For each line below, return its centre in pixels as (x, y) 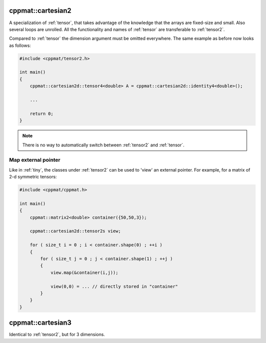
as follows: (20, 45)
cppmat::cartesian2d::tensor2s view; (75, 231)
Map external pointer (35, 160)
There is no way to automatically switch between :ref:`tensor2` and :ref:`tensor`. (103, 145)
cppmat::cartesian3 (40, 323)
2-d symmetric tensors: (33, 177)
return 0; (42, 114)
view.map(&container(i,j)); (84, 273)
